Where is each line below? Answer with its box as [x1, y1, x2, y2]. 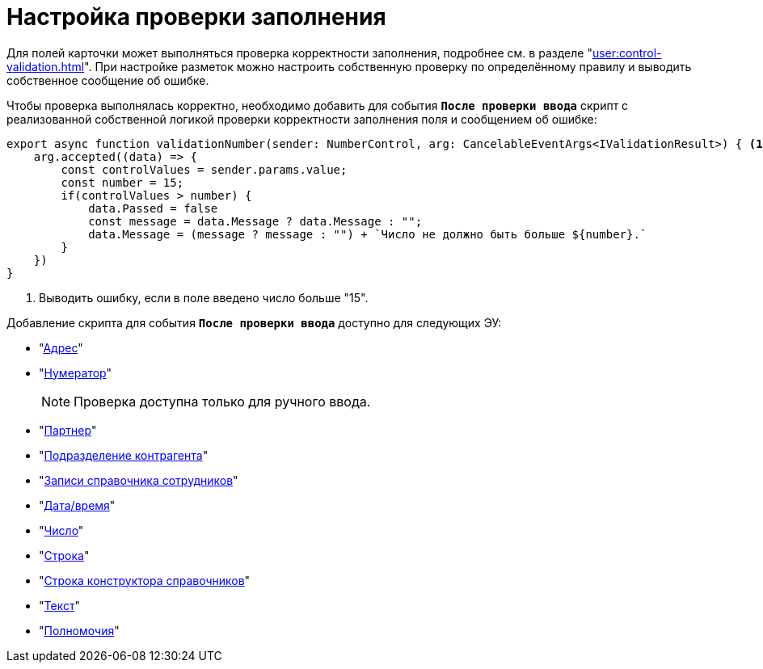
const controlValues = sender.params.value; [61, 162, 348, 176]
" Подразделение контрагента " [39, 448, 209, 462]
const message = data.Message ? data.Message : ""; [88, 214, 423, 228]
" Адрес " [39, 340, 83, 355]
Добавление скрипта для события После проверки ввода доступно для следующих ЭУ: [6, 315, 502, 330]
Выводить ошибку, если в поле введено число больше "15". [39, 290, 369, 305]
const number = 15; [61, 175, 184, 189]
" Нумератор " [39, 365, 112, 380]
